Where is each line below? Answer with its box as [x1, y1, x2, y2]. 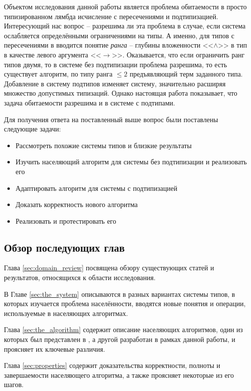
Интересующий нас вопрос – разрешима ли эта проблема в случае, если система [4, 21, 246, 31]
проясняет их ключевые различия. [4, 343, 105, 354]
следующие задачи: [4, 124, 61, 134]
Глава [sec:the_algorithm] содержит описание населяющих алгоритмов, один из [4, 324, 243, 335]
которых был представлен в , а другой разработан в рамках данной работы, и [4, 334, 235, 344]
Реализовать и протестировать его [15, 215, 116, 226]
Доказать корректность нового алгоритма [15, 199, 138, 209]
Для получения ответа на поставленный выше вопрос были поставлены [4, 114, 218, 124]
